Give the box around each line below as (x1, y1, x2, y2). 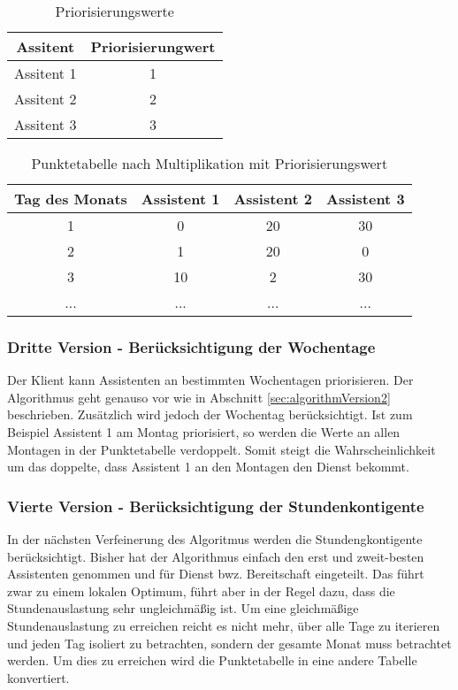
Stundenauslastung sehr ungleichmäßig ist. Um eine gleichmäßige (7, 599, 359, 617)
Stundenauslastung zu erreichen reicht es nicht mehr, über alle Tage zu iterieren (7, 616, 440, 634)
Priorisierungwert (90, 36, 216, 57)
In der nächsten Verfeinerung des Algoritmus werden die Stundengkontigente (7, 530, 423, 548)
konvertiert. (7, 668, 70, 686)
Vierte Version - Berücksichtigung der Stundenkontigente (7, 494, 424, 517)
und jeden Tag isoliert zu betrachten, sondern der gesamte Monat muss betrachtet (7, 633, 452, 652)
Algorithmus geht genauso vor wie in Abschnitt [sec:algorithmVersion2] (7, 387, 391, 406)
